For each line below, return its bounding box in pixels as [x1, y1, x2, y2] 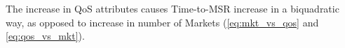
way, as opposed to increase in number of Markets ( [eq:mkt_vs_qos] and [6, 15, 319, 29]
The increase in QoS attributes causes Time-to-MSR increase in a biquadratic [6, 1, 339, 15]
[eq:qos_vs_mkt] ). [6, 29, 85, 43]
